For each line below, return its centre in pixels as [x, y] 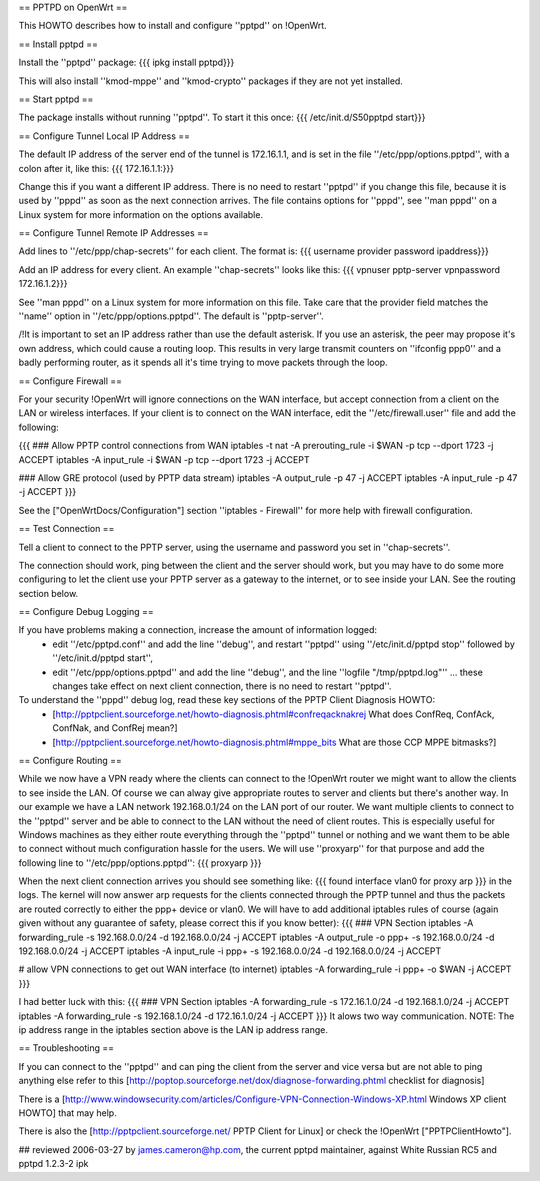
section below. [48, 593]
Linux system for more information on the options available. [141, 214]
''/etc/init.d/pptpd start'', [103, 658]
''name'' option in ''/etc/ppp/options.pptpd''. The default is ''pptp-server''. [171, 316]
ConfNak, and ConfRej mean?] [115, 728]
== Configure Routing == [70, 760]
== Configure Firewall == [70, 381]
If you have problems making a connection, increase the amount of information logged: [198, 630]
